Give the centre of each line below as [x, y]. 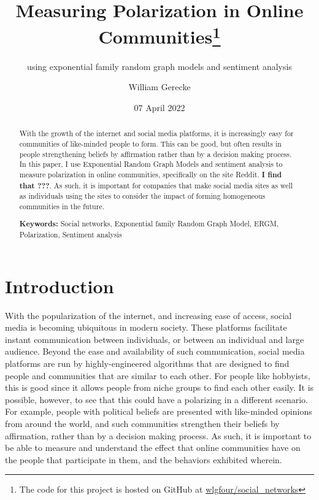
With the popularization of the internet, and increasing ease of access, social [148, 315]
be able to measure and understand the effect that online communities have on [153, 448]
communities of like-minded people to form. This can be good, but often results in [150, 143]
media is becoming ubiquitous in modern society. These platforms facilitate [146, 327]
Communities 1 [159, 35]
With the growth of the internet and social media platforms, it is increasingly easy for [156, 133]
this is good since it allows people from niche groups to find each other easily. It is [159, 387]
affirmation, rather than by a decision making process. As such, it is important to [158, 435]
